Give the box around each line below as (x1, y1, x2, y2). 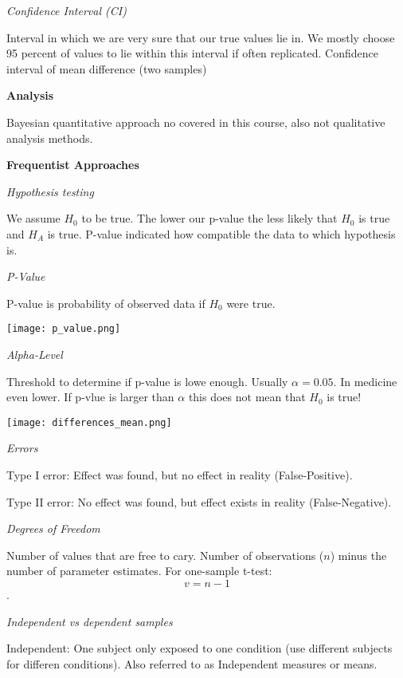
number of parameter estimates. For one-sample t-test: (6, 562, 272, 579)
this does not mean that (188, 388, 306, 405)
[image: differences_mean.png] (6, 416, 172, 428)
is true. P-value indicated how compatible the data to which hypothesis (47, 225, 396, 242)
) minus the (330, 546, 387, 563)
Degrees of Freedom (6, 520, 100, 537)
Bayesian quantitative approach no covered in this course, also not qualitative (6, 113, 385, 130)
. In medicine (333, 373, 397, 389)
